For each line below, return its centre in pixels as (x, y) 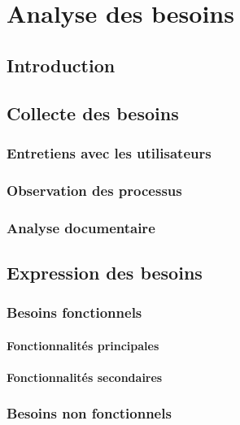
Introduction (61, 65)
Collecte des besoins (93, 113)
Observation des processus (94, 190)
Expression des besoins (105, 272)
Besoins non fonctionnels (89, 413)
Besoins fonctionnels (74, 312)
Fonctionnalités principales (83, 345)
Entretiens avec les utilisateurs (109, 152)
